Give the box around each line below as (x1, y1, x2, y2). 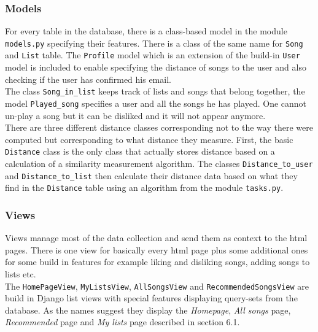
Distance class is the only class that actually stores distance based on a (5, 145, 275, 158)
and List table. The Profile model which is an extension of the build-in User (5, 48, 300, 61)
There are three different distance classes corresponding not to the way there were (5, 121, 313, 134)
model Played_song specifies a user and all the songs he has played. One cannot (5, 96, 307, 109)
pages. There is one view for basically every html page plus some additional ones (5, 243, 308, 256)
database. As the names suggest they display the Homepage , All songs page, (5, 303, 291, 316)
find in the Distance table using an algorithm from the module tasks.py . (5, 181, 284, 194)
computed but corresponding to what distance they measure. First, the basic (5, 133, 293, 145)
